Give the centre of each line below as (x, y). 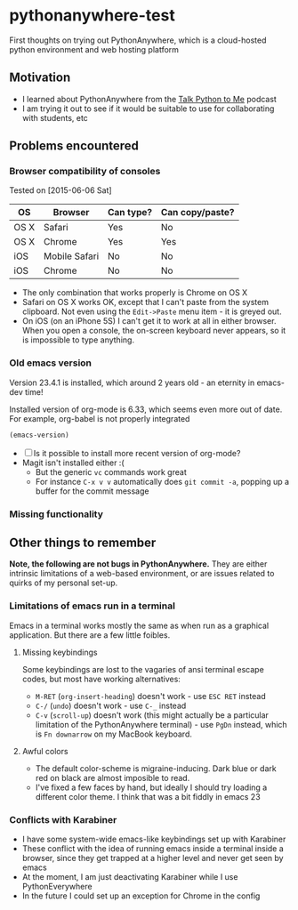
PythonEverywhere (57, 886)
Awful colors (45, 751)
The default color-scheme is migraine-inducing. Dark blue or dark (156, 768)
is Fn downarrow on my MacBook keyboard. (114, 734)
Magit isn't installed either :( (73, 463)
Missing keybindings (60, 652)
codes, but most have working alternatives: (101, 679)
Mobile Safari (71, 256)
